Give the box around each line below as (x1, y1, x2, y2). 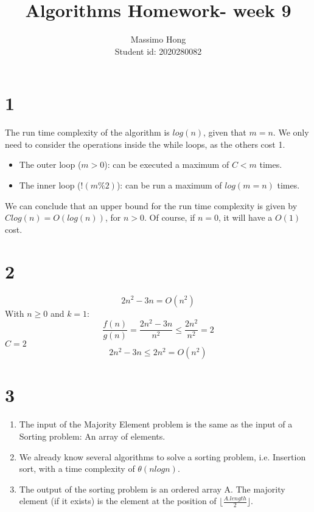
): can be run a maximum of (116, 179, 222, 192)
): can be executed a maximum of (104, 158, 229, 171)
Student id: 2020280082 (114, 44, 202, 57)
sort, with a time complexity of (19, 462, 135, 475)
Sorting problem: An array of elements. (19, 429, 166, 442)
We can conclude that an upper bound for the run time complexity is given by (5, 199, 298, 212)
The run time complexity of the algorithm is (5, 126, 170, 139)
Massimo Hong (130, 33, 186, 46)
